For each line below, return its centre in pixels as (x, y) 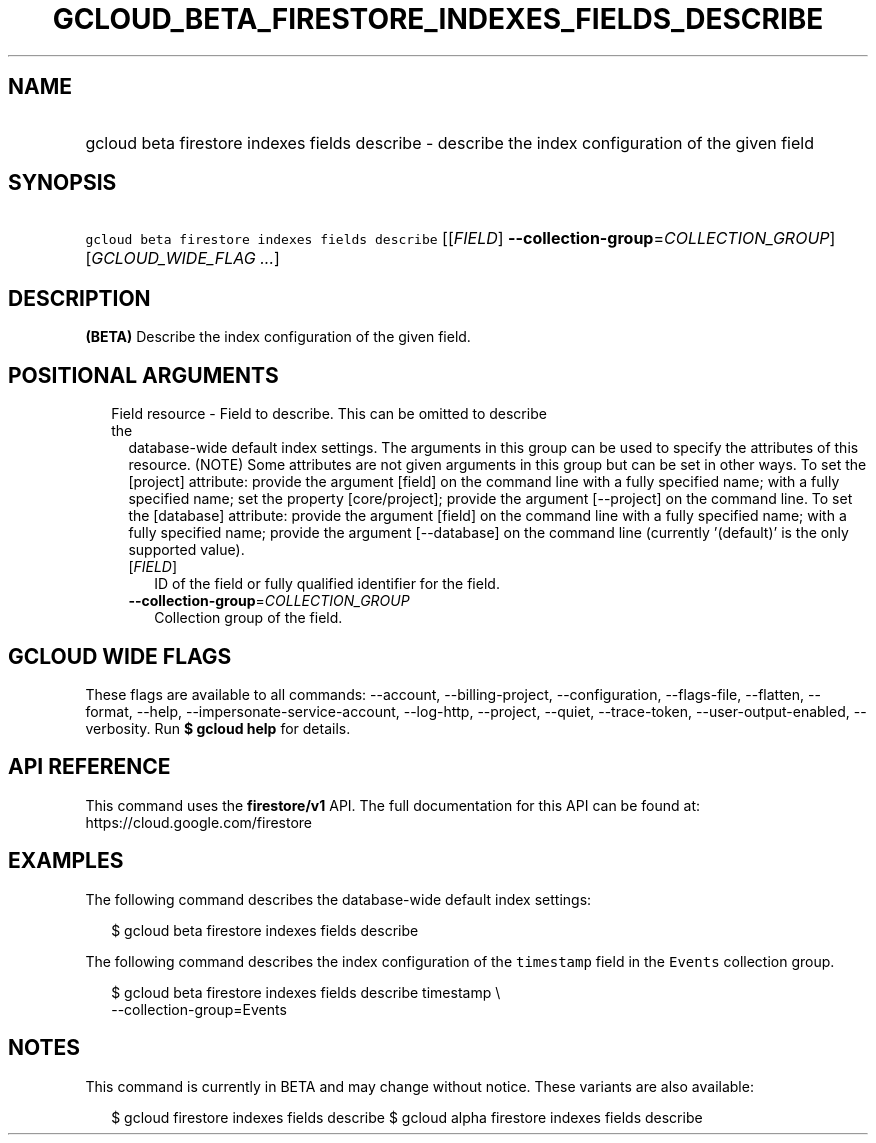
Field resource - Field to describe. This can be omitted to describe (329, 414)
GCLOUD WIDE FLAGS (120, 656)
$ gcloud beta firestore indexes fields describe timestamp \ (306, 992)
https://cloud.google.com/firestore (199, 822)
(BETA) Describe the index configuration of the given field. (278, 337)
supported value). (186, 550)
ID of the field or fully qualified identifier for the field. (327, 584)
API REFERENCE (89, 767)
